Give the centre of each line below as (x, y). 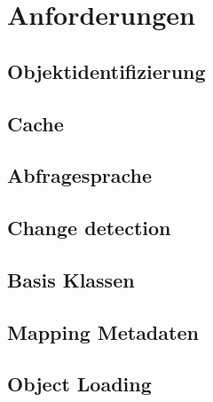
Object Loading (79, 384)
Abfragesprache (80, 175)
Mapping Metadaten (103, 331)
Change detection (89, 228)
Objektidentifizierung (106, 71)
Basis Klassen (71, 279)
